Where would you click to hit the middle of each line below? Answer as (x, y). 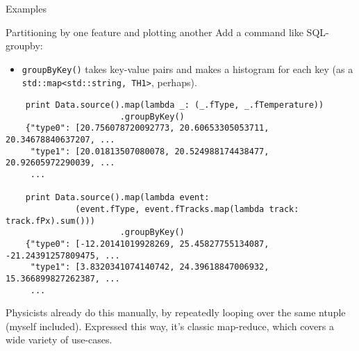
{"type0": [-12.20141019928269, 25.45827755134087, (147, 244)
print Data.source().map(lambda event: (117, 198)
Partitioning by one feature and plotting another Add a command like (155, 32)
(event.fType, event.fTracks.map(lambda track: (187, 209)
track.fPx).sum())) (50, 221)
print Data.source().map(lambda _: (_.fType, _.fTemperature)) (175, 105)
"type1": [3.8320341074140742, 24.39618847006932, (150, 267)
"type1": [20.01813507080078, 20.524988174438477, (150, 151)
